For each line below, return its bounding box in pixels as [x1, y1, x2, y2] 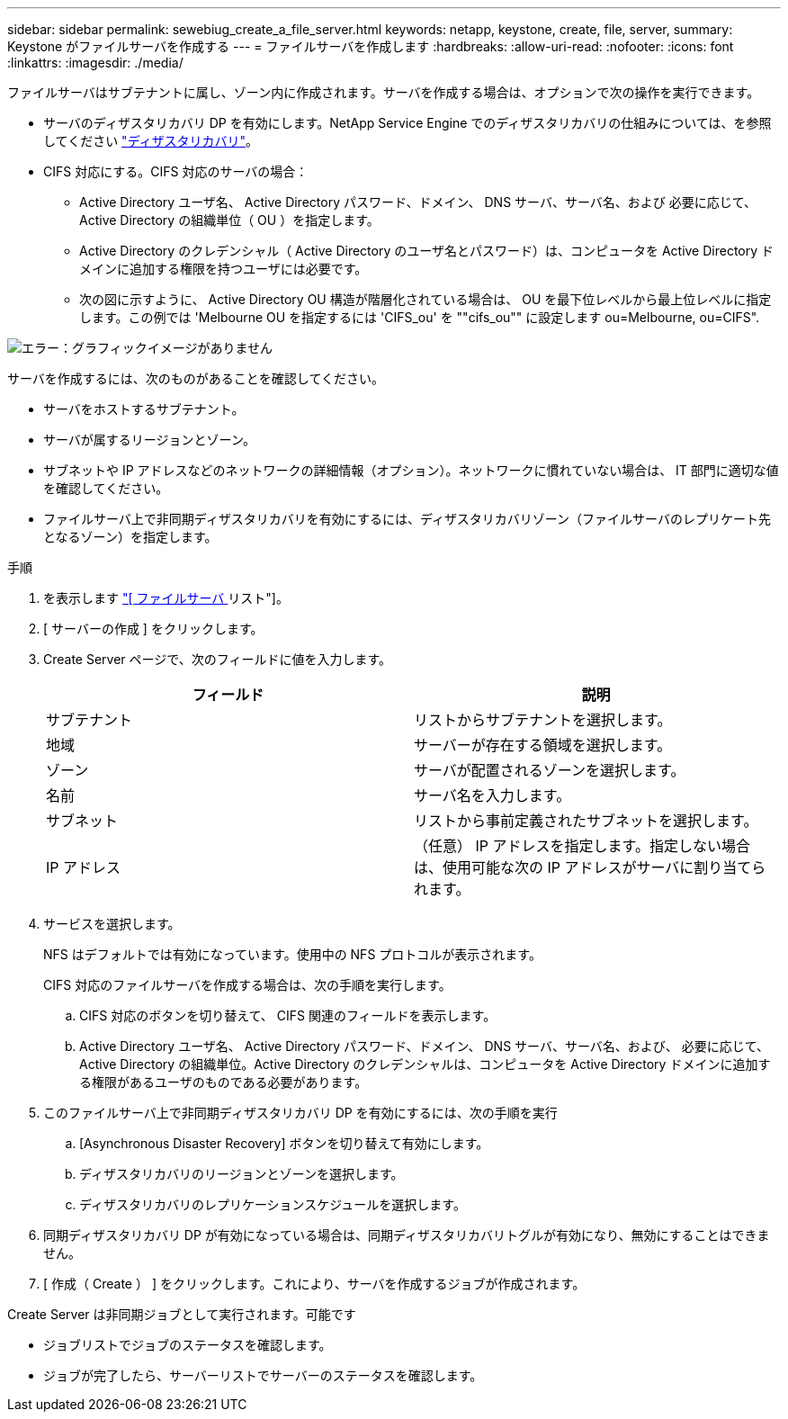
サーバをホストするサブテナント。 [43, 401, 245, 417]
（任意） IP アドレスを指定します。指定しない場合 [414, 837, 750, 855]
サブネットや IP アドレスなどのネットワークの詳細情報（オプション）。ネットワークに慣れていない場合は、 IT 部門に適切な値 [43, 463, 779, 478]
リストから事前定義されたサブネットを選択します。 [414, 812, 758, 830]
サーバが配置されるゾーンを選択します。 [414, 761, 685, 779]
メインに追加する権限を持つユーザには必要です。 [79, 261, 368, 276]
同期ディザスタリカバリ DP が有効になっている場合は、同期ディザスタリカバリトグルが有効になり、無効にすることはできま [43, 1227, 770, 1243]
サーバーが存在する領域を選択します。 [414, 736, 672, 754]
